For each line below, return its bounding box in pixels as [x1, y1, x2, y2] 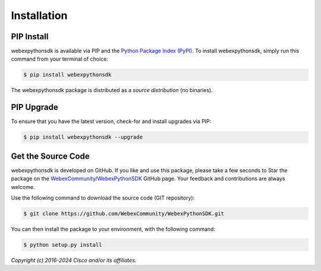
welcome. [11, 183, 35, 190]
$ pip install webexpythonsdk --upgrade [23, 134, 143, 141]
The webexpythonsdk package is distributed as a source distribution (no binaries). [11, 87, 213, 94]
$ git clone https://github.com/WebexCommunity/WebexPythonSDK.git [23, 210, 225, 217]
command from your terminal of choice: [11, 55, 108, 62]
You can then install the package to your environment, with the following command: [11, 225, 216, 232]
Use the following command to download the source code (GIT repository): [11, 194, 195, 201]
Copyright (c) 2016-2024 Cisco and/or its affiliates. [11, 256, 137, 264]
